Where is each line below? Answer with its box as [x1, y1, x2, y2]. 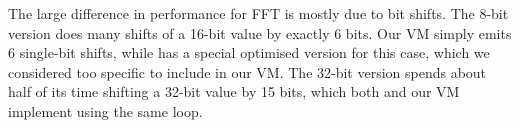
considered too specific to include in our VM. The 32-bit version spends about [8, 61, 487, 82]
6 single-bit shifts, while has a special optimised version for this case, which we [8, 42, 490, 63]
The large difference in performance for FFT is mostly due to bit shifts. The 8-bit [8, 3, 509, 23]
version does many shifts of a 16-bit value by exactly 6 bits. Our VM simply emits [8, 22, 512, 43]
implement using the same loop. [8, 100, 203, 121]
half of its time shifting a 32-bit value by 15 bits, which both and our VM [8, 81, 460, 102]
